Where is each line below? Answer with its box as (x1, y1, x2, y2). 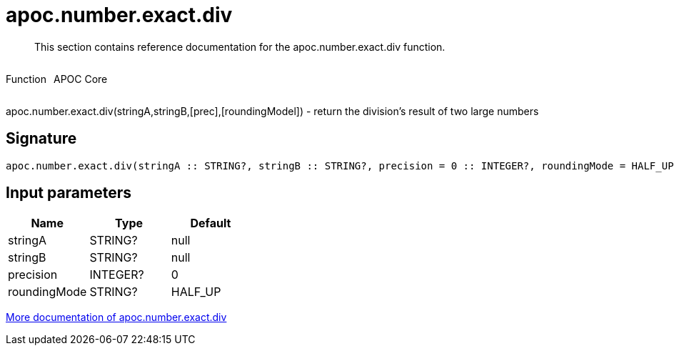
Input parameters (6, 184, 132, 202)
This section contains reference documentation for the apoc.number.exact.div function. (34, 40, 446, 53)
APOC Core (53, 72, 108, 85)
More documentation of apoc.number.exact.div (6, 311, 227, 324)
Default (190, 216, 231, 231)
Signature (6, 129, 77, 148)
